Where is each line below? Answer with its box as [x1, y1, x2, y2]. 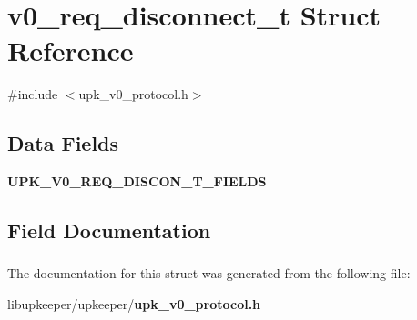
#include [7, 85, 58, 104]
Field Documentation [7, 216, 211, 245]
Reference [7, 32, 134, 69]
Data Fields [7, 129, 119, 157]
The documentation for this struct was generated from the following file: [7, 264, 411, 283]
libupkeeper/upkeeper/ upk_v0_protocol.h [7, 295, 261, 313]
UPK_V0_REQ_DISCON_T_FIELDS [7, 172, 267, 191]
